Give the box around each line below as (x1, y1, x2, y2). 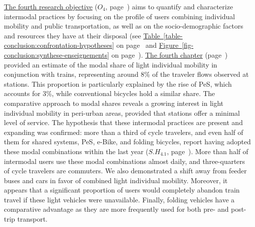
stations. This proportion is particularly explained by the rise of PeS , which (4, 78, 232, 89)
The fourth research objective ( (4, 1, 97, 11)
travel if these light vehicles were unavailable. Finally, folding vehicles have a (4, 194, 235, 204)
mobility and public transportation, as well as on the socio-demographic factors (4, 21, 243, 31)
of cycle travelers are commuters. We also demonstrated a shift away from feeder (4, 165, 247, 176)
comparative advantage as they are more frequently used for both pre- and (4, 204, 229, 214)
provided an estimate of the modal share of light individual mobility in (4, 59, 218, 69)
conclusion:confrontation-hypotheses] (4, 40, 114, 50)
